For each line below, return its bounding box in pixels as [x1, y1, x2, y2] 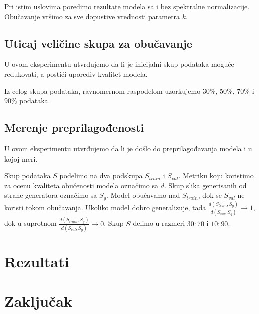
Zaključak [4, 290, 72, 311]
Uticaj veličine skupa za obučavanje [4, 35, 192, 51]
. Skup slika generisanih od [164, 180, 247, 190]
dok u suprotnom [4, 218, 57, 228]
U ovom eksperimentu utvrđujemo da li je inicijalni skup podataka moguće [4, 59, 234, 69]
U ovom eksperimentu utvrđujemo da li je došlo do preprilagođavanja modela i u [4, 143, 252, 153]
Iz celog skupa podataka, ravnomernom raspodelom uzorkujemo [4, 85, 201, 96]
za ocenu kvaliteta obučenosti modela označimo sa [4, 180, 158, 190]
